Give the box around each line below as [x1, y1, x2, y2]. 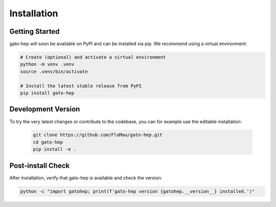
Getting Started [9, 27, 60, 36]
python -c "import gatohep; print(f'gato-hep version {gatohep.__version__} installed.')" [20, 188, 255, 194]
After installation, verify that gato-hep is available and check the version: [9, 174, 163, 181]
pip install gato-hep [20, 90, 75, 96]
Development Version [9, 105, 80, 113]
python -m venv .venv [20, 61, 75, 67]
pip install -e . [33, 146, 77, 152]
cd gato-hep [33, 139, 63, 145]
